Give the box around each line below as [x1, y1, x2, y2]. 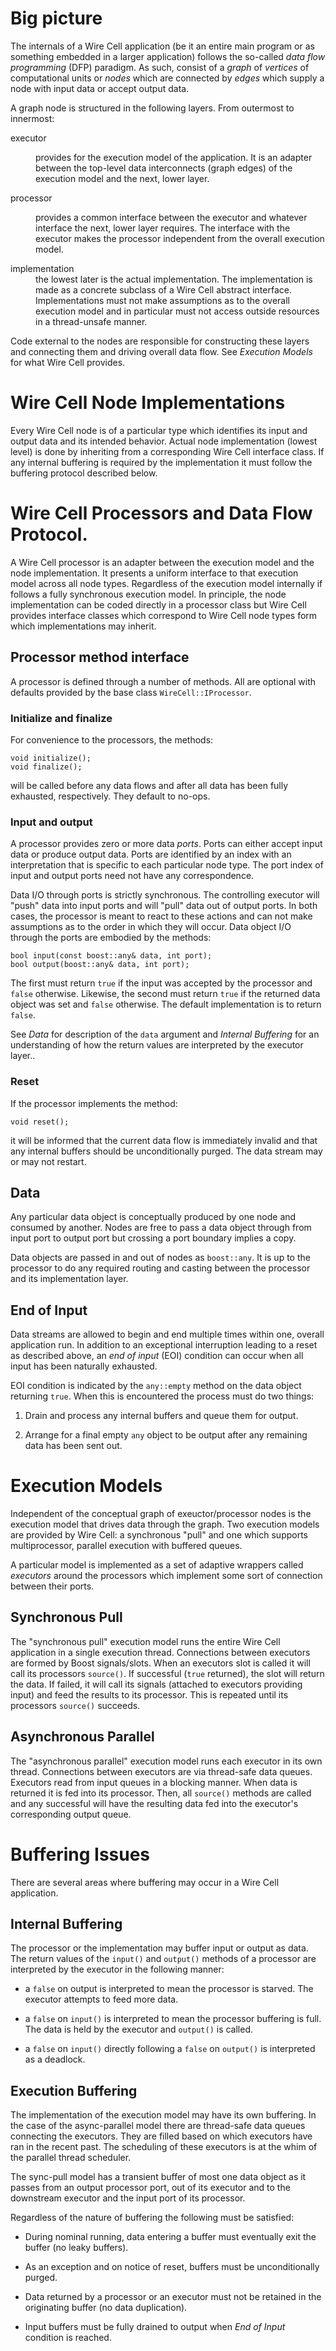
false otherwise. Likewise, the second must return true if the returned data [10, 988, 321, 1000]
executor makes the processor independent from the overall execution [35, 232, 325, 244]
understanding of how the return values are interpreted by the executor [10, 1039, 304, 1051]
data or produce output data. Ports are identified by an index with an [10, 848, 292, 861]
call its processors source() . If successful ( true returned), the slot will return [10, 1667, 325, 1679]
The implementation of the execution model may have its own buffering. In [10, 2109, 317, 2121]
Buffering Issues [10, 1843, 151, 1866]
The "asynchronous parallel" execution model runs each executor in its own [10, 1755, 323, 1767]
